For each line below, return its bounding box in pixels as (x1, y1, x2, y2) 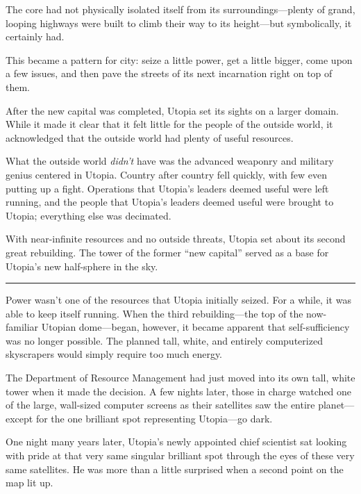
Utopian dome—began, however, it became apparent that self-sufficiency (41, 320, 350, 334)
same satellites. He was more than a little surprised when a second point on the (6, 461, 344, 476)
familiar (6, 320, 39, 334)
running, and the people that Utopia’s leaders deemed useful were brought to (6, 195, 334, 209)
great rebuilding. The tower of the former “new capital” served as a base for (6, 245, 329, 259)
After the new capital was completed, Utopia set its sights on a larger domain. (6, 103, 339, 117)
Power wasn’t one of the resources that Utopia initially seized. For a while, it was (6, 293, 351, 307)
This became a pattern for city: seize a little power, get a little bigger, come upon (6, 52, 353, 67)
